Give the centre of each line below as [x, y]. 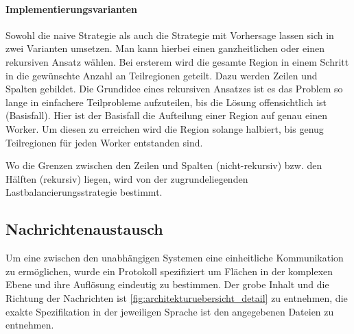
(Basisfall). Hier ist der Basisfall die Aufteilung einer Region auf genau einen [166, 115]
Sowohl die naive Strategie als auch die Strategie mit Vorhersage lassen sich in [170, 35]
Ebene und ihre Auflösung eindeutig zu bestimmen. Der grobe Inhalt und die [167, 284]
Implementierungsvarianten [72, 9]
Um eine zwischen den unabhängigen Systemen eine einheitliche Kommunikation [175, 258]
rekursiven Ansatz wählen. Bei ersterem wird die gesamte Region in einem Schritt [177, 61]
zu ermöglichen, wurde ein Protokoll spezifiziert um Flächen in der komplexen [169, 271]
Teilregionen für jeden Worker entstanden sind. [104, 142]
